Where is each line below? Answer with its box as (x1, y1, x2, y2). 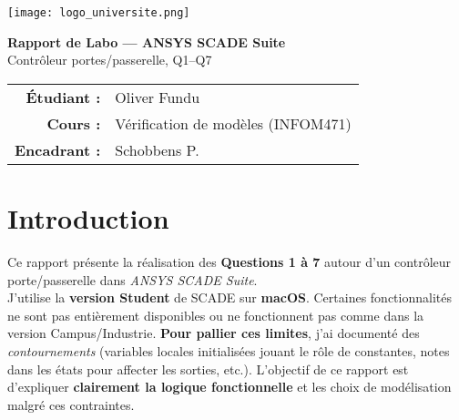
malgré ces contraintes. (7, 394, 135, 414)
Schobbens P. (115, 138, 199, 160)
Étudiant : (25, 86, 101, 108)
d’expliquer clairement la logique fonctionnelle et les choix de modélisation (7, 377, 452, 396)
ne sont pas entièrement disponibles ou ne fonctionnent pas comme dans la (7, 305, 424, 324)
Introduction (7, 200, 169, 237)
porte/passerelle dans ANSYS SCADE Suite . (7, 270, 258, 289)
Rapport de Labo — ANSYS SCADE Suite (7, 32, 286, 51)
